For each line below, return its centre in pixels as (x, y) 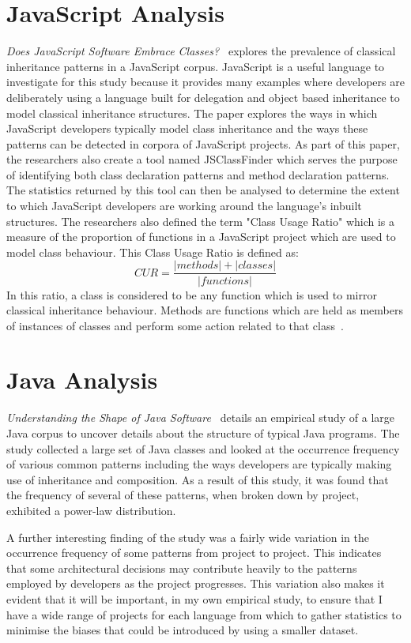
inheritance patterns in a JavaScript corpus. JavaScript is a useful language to (196, 66)
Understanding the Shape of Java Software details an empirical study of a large (201, 417)
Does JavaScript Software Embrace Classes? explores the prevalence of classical (201, 51)
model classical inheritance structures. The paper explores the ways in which (192, 113)
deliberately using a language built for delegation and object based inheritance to (203, 97)
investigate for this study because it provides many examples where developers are (205, 82)
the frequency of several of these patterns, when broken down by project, (183, 495)
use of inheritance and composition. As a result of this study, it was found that (198, 479)
